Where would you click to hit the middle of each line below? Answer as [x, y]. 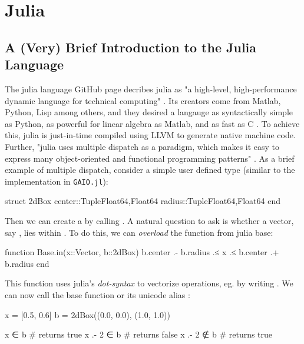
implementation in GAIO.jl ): [57, 181]
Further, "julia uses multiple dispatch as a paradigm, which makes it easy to [142, 146]
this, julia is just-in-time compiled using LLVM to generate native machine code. [150, 135]
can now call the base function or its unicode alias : [98, 294]
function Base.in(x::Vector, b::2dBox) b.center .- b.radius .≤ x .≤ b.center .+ [142, 252]
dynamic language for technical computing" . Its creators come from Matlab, [143, 100]
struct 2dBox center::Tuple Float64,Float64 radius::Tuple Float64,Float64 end [143, 201]
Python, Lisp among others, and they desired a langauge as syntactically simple [149, 112]
